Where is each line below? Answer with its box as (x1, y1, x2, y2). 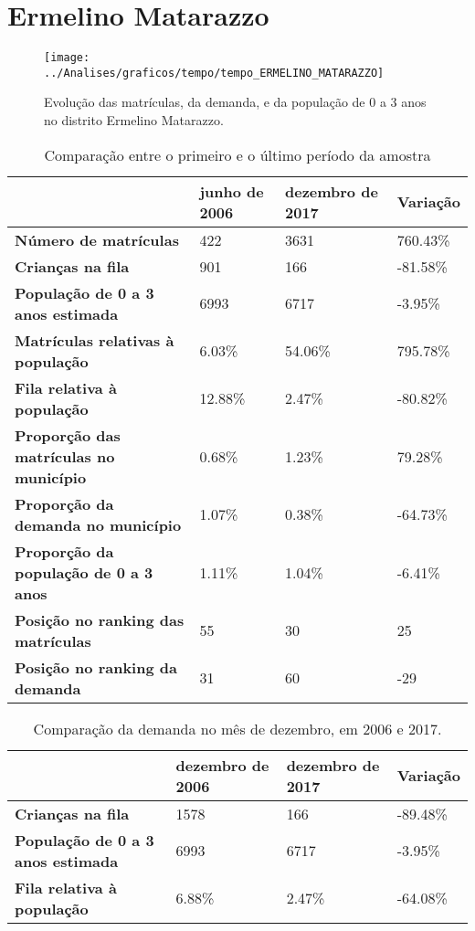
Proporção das (15, 424, 121, 446)
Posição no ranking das (15, 608, 185, 630)
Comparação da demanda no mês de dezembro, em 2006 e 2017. (33, 717, 442, 739)
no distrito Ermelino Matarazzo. (44, 111, 224, 130)
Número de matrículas (15, 228, 179, 250)
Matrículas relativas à (15, 329, 174, 351)
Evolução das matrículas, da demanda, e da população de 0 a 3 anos (44, 92, 427, 111)
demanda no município (15, 513, 182, 535)
